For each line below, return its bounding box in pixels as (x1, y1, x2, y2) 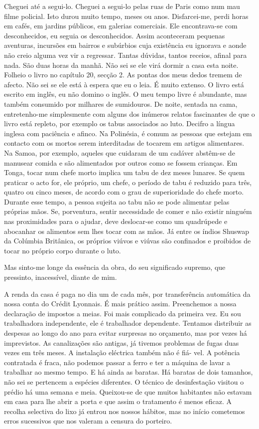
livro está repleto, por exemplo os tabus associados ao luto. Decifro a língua (4, 118, 235, 129)
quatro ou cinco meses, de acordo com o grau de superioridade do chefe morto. (4, 187, 244, 197)
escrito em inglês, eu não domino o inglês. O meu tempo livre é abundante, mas (4, 89, 247, 99)
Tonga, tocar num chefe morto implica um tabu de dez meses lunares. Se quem (4, 167, 245, 178)
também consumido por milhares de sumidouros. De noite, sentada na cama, (4, 98, 238, 109)
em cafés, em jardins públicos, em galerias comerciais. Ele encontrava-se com (4, 20, 238, 31)
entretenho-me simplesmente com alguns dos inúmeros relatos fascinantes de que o (4, 108, 255, 119)
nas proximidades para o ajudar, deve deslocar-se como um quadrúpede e (4, 216, 228, 226)
